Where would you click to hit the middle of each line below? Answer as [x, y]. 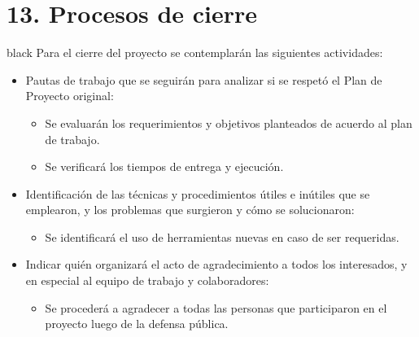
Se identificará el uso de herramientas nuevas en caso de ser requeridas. [222, 236]
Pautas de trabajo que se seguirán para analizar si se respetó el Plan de [204, 79]
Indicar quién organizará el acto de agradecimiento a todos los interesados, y [216, 264]
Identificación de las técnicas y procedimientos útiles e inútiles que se [198, 193]
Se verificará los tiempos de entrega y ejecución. [164, 166]
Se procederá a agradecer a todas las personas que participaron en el [216, 307]
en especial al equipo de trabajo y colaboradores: [147, 280]
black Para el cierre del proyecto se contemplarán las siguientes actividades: [195, 53]
